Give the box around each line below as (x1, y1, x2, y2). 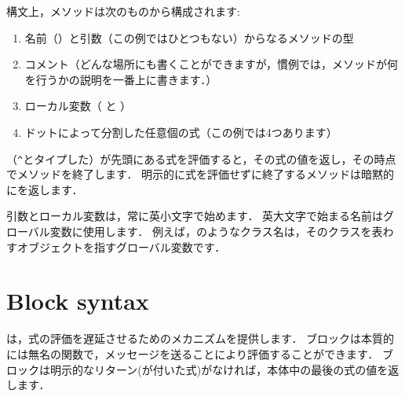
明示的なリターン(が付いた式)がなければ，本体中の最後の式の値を (49, 361, 389, 377)
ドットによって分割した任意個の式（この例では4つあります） (24, 123, 337, 140)
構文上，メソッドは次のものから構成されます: (6, 3, 240, 19)
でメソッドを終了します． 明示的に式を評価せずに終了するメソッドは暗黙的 (6, 166, 395, 182)
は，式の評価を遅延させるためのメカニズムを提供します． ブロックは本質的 (6, 330, 395, 347)
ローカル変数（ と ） (24, 97, 132, 114)
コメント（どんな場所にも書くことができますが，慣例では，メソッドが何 (24, 56, 398, 72)
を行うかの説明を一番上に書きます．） (24, 71, 217, 87)
